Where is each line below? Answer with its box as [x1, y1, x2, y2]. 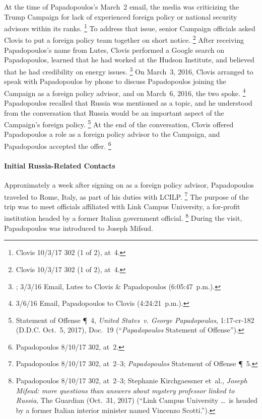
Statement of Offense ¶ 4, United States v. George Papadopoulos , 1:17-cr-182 [16, 314, 254, 325]
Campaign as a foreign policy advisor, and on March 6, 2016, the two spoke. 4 [4, 86, 246, 98]
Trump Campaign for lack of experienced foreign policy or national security [4, 11, 237, 22]
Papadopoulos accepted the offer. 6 [4, 139, 111, 151]
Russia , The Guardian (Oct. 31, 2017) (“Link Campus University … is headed [16, 395, 258, 405]
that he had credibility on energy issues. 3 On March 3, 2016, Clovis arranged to [4, 64, 253, 76]
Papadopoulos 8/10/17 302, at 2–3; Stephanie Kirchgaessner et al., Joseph [16, 375, 247, 386]
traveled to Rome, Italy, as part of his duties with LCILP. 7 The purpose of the [4, 190, 249, 202]
